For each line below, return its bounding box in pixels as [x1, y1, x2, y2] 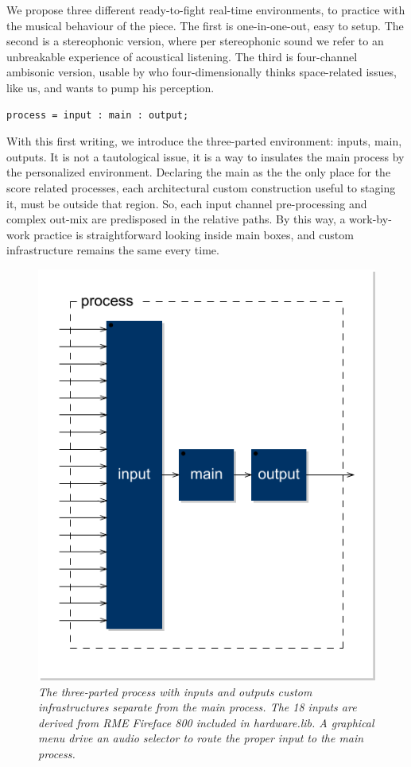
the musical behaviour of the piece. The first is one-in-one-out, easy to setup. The [6, 17, 404, 33]
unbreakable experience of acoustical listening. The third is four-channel [6, 48, 358, 64]
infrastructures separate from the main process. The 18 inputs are [38, 699, 357, 715]
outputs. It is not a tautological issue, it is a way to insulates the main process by [6, 148, 405, 165]
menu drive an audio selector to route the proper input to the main [38, 730, 364, 746]
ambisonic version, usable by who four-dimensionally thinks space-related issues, [6, 64, 397, 80]
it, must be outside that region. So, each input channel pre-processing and [6, 195, 367, 211]
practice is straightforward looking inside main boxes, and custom [33, 226, 354, 242]
